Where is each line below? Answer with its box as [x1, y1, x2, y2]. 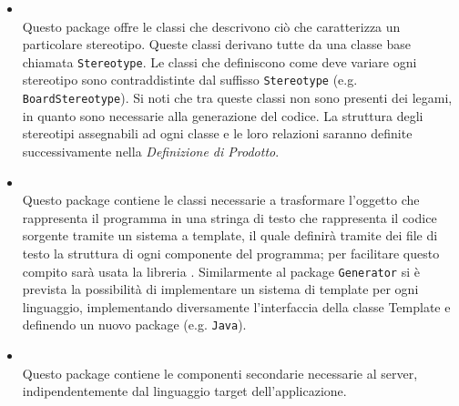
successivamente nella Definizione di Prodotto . [22, 141, 280, 160]
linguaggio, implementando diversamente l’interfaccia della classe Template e [22, 297, 451, 316]
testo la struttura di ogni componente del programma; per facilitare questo [22, 243, 440, 262]
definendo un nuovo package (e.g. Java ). [22, 315, 247, 334]
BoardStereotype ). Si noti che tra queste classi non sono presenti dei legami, [22, 88, 453, 107]
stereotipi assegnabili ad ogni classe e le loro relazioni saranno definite [22, 124, 413, 143]
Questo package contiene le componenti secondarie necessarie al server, [22, 363, 418, 382]
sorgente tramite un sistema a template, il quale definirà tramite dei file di [22, 226, 438, 245]
